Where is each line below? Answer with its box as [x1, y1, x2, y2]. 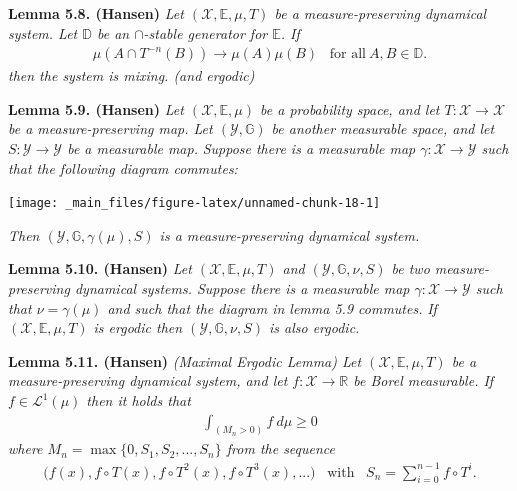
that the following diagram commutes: [8, 157, 238, 178]
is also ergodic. [268, 317, 360, 338]
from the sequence [226, 438, 336, 459]
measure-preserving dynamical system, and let [8, 370, 288, 391]
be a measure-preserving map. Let [8, 118, 213, 139]
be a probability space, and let [260, 98, 440, 119]
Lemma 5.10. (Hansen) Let [8, 258, 192, 279]
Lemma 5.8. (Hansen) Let [8, 3, 184, 23]
